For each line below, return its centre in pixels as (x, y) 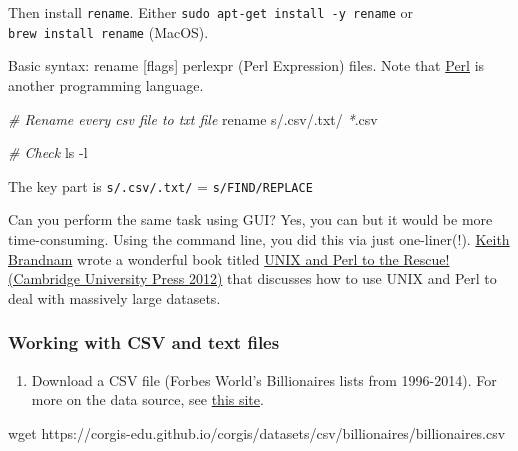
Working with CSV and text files (144, 342)
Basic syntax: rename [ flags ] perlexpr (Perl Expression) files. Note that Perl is (246, 65)
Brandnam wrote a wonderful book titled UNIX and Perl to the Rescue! (229, 258)
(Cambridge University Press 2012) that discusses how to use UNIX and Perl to (252, 278)
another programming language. (106, 84)
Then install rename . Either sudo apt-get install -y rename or (211, 12)
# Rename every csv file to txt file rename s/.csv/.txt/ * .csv (193, 118)
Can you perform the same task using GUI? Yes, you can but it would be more (250, 219)
